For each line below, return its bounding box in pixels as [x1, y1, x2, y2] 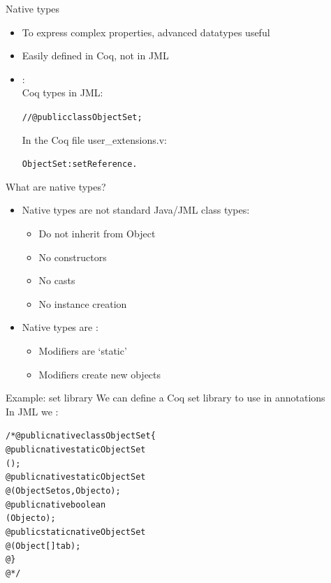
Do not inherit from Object [38, 226, 156, 241]
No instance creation [38, 296, 127, 311]
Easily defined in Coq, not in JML [22, 48, 169, 63]
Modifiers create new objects [38, 367, 161, 381]
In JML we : [6, 404, 59, 418]
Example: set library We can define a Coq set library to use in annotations [6, 390, 325, 405]
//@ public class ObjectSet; [22, 112, 142, 122]
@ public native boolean [6, 499, 106, 510]
